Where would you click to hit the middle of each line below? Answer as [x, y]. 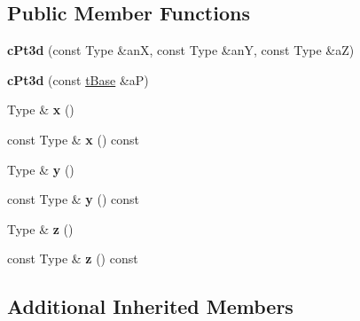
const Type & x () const [74, 139]
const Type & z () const [73, 258]
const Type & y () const [74, 199]
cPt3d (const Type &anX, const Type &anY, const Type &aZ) [181, 50]
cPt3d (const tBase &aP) [78, 79]
